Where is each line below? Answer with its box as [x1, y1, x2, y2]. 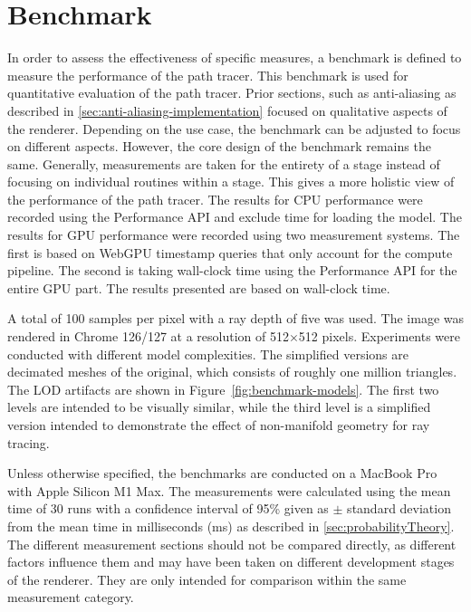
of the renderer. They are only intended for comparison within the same [7, 569, 407, 588]
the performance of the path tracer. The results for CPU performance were [7, 189, 423, 208]
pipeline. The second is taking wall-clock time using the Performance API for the [7, 261, 457, 280]
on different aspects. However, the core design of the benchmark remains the [7, 137, 431, 156]
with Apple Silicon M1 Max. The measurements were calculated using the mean [7, 481, 451, 500]
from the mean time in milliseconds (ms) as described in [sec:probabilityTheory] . [7, 516, 455, 535]
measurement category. [7, 588, 134, 607]
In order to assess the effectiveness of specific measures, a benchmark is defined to [7, 48, 462, 67]
